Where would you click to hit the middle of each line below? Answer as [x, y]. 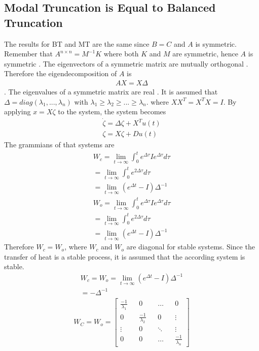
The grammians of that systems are [59, 145]
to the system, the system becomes [112, 111]
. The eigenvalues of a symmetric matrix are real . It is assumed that [111, 91]
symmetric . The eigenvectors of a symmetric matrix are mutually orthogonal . [126, 63]
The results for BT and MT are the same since [77, 43]
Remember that [28, 54]
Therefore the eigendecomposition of [61, 73]
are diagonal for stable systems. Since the [191, 247]
